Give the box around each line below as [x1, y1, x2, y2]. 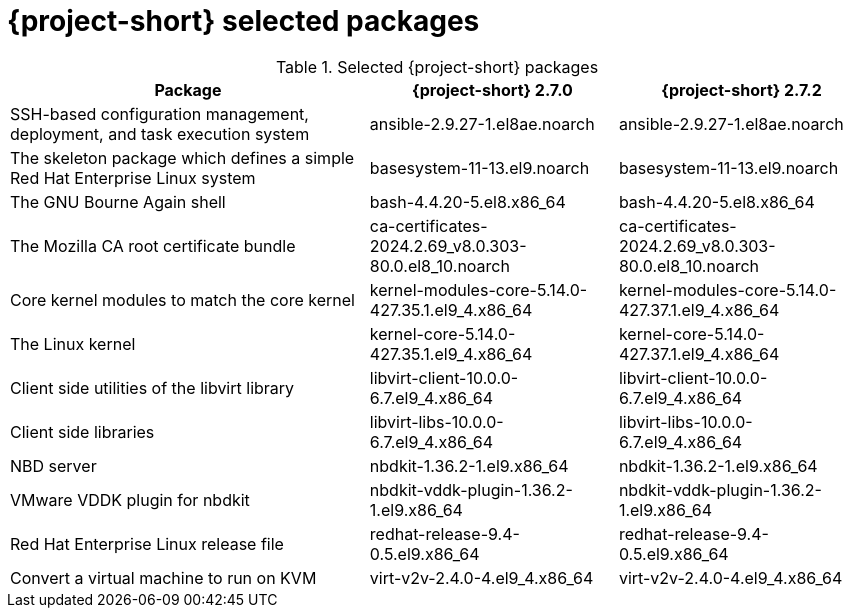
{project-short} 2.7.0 [411, 79, 573, 100]
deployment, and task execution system [10, 123, 310, 144]
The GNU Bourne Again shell [10, 191, 226, 212]
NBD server [10, 455, 97, 476]
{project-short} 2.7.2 [661, 79, 822, 100]
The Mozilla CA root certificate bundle [10, 235, 296, 256]
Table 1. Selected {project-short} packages [275, 56, 599, 77]
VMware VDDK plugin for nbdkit [10, 489, 250, 510]
